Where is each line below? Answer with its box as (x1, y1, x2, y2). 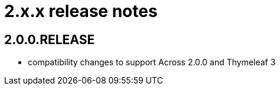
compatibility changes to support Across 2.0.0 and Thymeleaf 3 (28, 57, 276, 68)
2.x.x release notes (4, 1, 158, 21)
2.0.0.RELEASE (4, 32, 95, 47)
